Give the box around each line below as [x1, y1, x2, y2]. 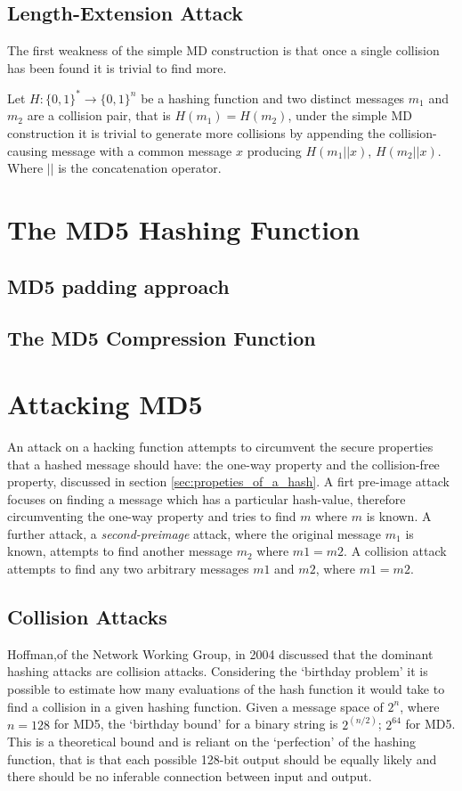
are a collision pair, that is [27, 106, 171, 125]
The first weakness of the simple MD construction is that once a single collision [7, 41, 440, 60]
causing [7, 141, 48, 159]
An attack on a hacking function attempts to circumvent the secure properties [7, 436, 434, 455]
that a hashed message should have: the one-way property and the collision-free [7, 454, 440, 473]
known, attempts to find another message [7, 542, 233, 560]
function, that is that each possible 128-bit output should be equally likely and [7, 749, 437, 768]
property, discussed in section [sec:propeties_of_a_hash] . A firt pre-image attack [7, 472, 450, 491]
